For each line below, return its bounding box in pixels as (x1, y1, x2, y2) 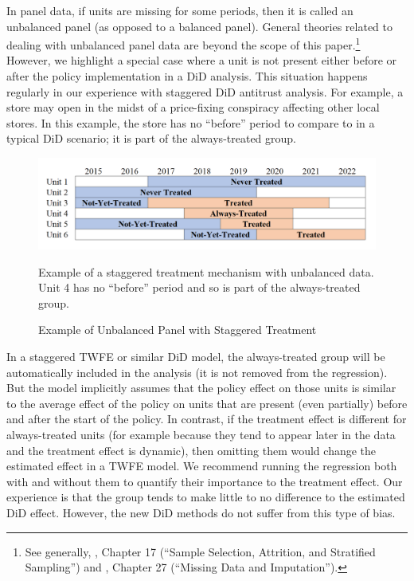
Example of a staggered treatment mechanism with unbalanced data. (38, 263, 374, 280)
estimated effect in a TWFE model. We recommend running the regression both (6, 457, 397, 474)
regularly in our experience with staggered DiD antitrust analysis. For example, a (6, 83, 404, 100)
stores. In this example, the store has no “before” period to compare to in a (6, 114, 375, 131)
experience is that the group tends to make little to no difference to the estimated (6, 489, 405, 505)
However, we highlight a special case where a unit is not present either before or (6, 52, 397, 69)
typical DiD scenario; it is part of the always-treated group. (6, 130, 296, 147)
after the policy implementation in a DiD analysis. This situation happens (6, 68, 368, 84)
